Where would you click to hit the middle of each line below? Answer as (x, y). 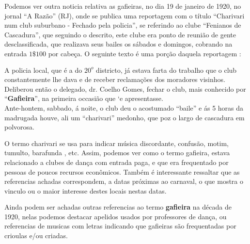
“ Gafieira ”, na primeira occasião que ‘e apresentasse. (84, 98)
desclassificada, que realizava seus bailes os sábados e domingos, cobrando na (118, 44)
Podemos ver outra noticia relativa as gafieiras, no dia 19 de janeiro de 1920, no (123, 6)
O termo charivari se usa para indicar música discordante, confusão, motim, (117, 143)
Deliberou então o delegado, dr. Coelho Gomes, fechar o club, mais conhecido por (125, 89)
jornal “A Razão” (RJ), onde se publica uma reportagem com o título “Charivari (125, 15)
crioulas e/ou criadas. (36, 236)
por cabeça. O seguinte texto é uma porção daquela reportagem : (145, 53)
